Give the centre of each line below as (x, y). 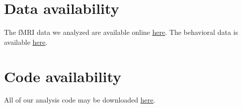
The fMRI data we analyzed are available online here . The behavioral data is (121, 32)
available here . (26, 42)
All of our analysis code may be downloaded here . (80, 100)
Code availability (63, 76)
